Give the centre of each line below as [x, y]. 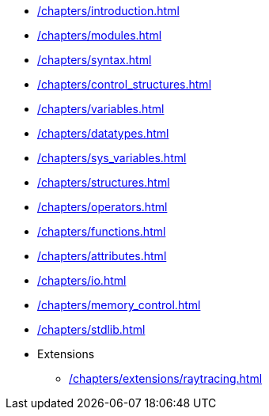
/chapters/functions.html [102, 231]
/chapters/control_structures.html [125, 84]
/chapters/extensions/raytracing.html [166, 378]
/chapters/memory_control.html [119, 305]
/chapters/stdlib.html [91, 329]
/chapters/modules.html [100, 35]
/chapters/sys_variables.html [112, 158]
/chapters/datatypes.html [103, 133]
